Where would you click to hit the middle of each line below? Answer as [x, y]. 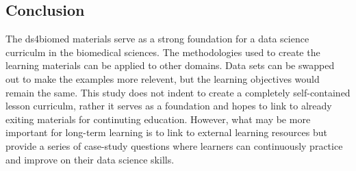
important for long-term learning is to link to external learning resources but [166, 132]
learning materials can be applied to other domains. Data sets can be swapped [170, 65]
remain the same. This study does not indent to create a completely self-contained [178, 92]
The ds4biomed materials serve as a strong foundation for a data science [157, 39]
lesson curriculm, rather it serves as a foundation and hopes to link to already [169, 106]
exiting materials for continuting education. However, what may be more [158, 119]
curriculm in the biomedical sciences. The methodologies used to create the [163, 52]
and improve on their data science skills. [90, 159]
